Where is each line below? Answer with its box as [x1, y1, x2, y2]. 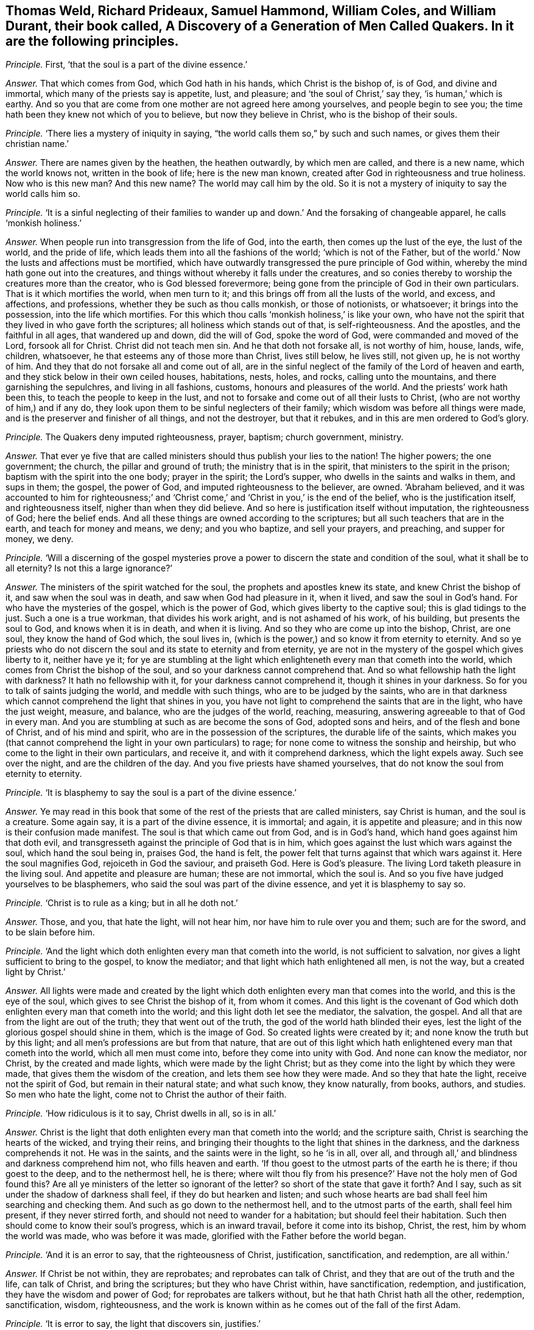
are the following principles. [5, 34, 179, 49]
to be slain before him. [5, 927, 95, 938]
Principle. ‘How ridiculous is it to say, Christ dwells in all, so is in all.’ [5, 1108, 276, 1119]
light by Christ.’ [5, 967, 66, 978]
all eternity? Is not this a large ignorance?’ [5, 563, 172, 574]
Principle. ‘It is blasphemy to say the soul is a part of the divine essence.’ [5, 787, 297, 798]
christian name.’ [5, 138, 69, 149]
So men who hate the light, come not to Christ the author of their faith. [5, 1089, 287, 1100]
